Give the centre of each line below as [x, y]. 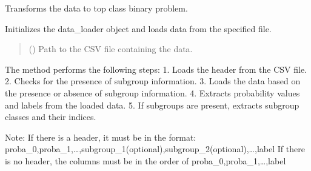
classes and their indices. [51, 117]
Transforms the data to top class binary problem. [96, 8]
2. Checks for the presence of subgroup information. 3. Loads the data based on [153, 81]
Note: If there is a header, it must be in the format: [101, 137]
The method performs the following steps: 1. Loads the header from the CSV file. [156, 69]
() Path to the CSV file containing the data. [111, 49]
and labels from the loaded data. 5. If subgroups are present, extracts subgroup [152, 105]
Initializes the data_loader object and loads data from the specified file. [138, 28]
